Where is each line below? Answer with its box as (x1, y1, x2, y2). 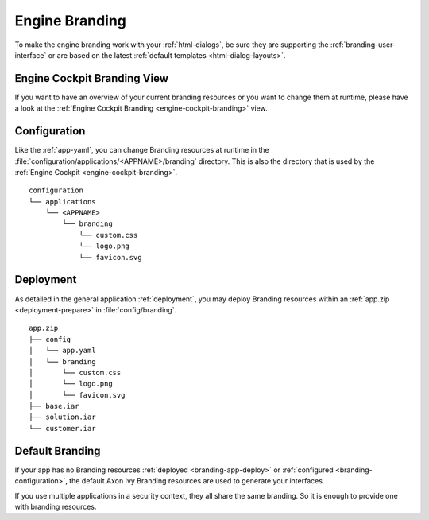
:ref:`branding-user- (330, 40, 396, 49)
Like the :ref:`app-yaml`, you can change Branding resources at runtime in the (14, 146, 269, 155)
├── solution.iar (29, 413, 96, 421)
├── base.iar (29, 402, 79, 411)
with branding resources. (14, 502, 97, 511)
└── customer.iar (29, 424, 96, 433)
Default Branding (14, 444, 101, 457)
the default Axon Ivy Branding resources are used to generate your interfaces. (68, 476, 325, 486)
